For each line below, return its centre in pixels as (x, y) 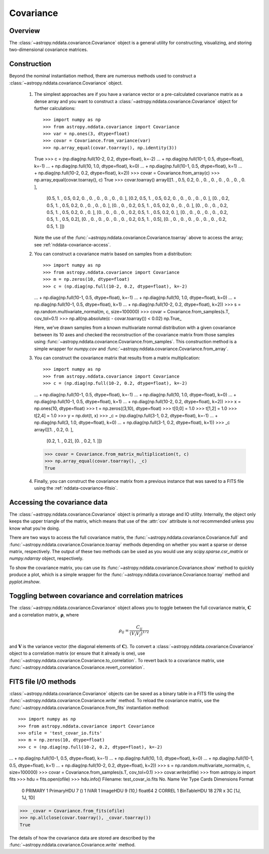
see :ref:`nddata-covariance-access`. (72, 244)
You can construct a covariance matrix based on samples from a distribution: (113, 254)
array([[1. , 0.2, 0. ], (54, 429)
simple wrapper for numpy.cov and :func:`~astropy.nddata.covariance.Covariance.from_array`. (131, 349)
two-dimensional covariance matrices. (49, 49)
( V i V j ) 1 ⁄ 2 (139, 633)
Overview (25, 31)
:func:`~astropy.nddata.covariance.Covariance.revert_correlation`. (77, 668)
